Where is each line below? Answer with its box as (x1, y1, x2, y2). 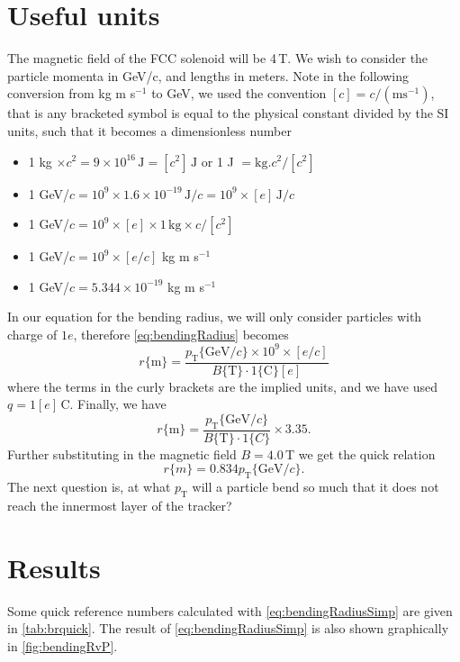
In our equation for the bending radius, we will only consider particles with (7, 307, 422, 326)
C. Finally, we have (60, 394, 167, 413)
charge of (7, 324, 58, 343)
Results (7, 549, 101, 585)
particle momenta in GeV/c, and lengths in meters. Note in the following (7, 66, 409, 85)
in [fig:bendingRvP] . (7, 636, 118, 655)
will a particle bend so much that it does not (192, 477, 439, 496)
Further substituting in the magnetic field (7, 444, 237, 463)
